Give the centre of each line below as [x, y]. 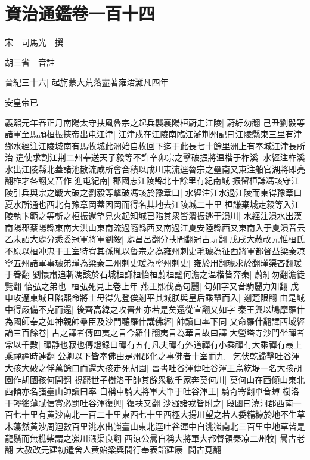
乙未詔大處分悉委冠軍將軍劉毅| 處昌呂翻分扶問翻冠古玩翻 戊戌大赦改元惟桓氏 [155, 239]
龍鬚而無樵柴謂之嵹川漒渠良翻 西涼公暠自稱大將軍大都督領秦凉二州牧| [141, 438]
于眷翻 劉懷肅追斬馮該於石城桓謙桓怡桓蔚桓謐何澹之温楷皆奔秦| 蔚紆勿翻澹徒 [155, 274]
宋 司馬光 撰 [34, 42]
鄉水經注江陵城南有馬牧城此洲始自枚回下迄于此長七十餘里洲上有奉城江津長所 [155, 145]
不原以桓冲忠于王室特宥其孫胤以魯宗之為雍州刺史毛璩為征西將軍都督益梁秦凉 [155, 251]
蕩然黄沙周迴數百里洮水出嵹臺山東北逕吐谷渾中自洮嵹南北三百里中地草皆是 [159, 426]
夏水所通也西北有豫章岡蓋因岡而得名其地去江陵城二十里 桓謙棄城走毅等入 [148, 204]
